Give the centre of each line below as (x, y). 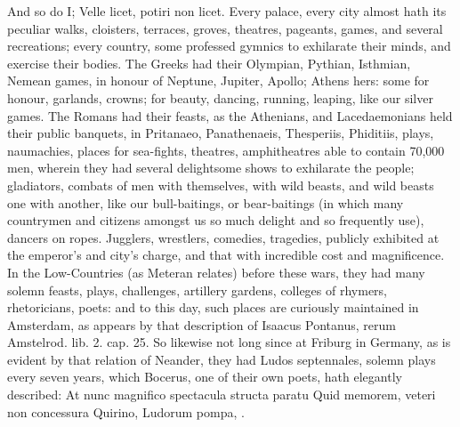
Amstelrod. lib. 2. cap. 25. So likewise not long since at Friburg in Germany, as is (229, 342)
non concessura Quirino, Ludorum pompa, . (126, 411)
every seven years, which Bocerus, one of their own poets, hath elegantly (205, 377)
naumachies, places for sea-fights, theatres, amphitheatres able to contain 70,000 (226, 150)
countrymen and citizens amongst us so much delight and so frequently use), (216, 220)
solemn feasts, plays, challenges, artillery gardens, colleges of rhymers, (197, 290)
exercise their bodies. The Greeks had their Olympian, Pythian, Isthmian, (209, 63)
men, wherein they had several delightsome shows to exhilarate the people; (211, 168)
